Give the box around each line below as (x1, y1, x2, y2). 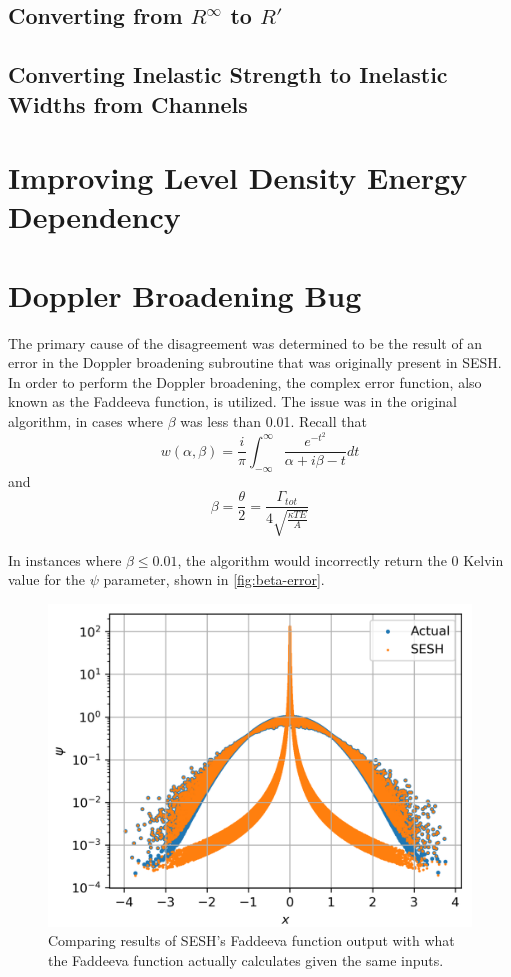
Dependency (8, 196, 181, 237)
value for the (8, 569, 86, 590)
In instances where (8, 549, 122, 570)
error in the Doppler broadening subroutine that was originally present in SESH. (8, 352, 502, 373)
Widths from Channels (8, 88, 248, 119)
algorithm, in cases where (8, 411, 163, 432)
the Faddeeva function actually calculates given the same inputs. (48, 949, 444, 970)
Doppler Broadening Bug (8, 274, 362, 315)
